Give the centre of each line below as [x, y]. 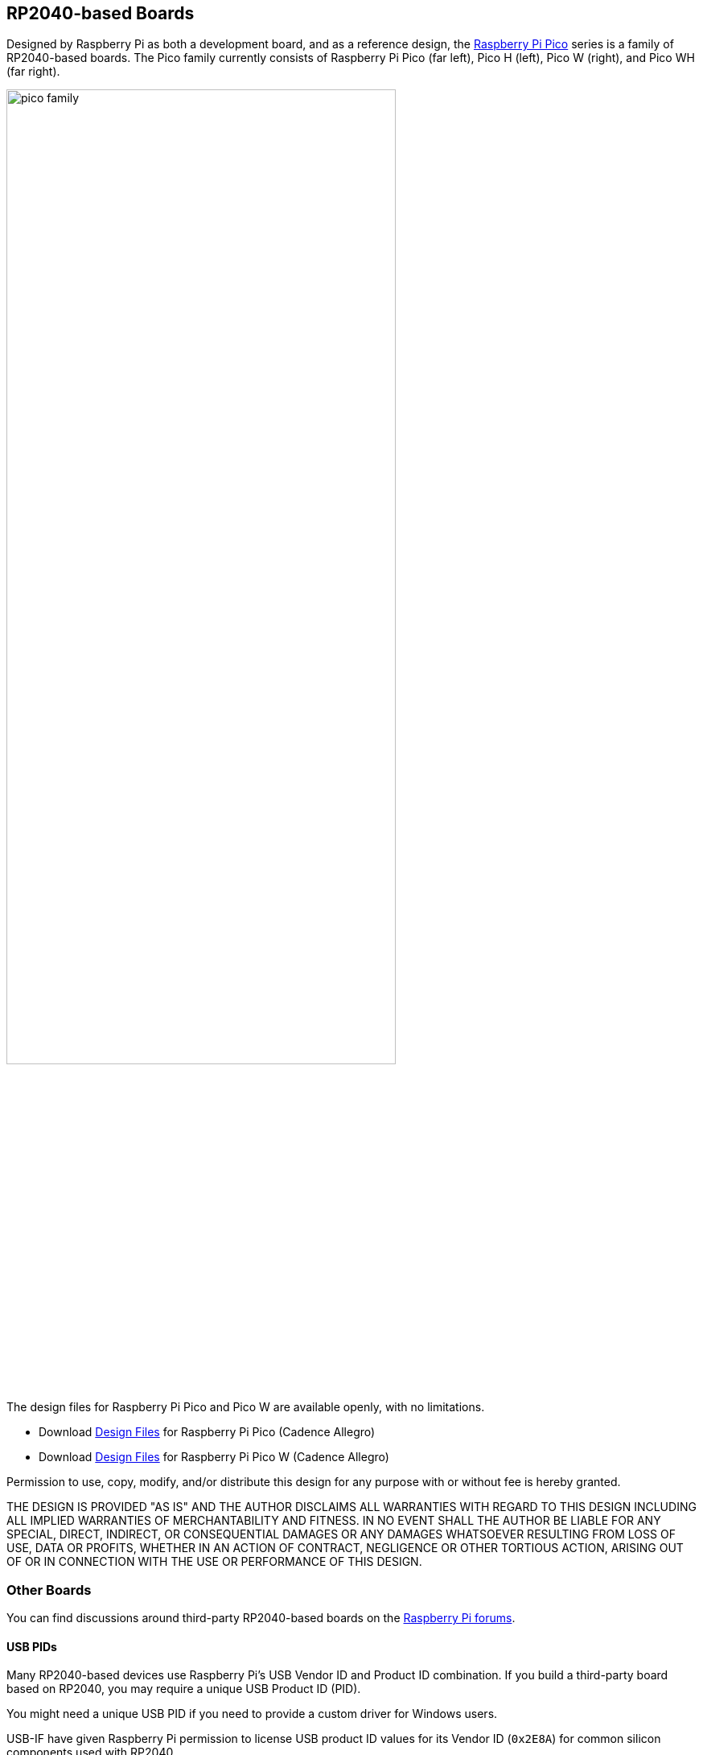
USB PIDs [32, 1646]
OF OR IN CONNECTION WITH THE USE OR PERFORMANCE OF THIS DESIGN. [214, 1562]
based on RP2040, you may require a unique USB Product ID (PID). [184, 1689]
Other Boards [49, 1590]
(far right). [33, 72]
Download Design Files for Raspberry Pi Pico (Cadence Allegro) [207, 1432]
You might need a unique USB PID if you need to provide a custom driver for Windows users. [252, 1714]
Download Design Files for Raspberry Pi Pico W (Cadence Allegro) [214, 1457]
